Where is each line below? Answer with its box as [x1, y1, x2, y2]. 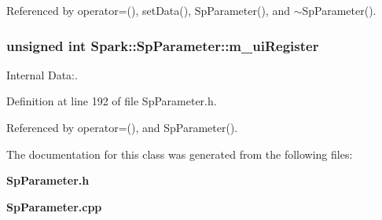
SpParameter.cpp [6, 198, 102, 214]
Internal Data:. [6, 66, 78, 82]
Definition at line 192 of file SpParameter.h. [6, 93, 217, 109]
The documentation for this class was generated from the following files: [6, 145, 353, 162]
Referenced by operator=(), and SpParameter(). [6, 119, 238, 135]
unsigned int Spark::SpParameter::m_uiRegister [6, 35, 319, 55]
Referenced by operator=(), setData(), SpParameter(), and [6, 2, 290, 18]
